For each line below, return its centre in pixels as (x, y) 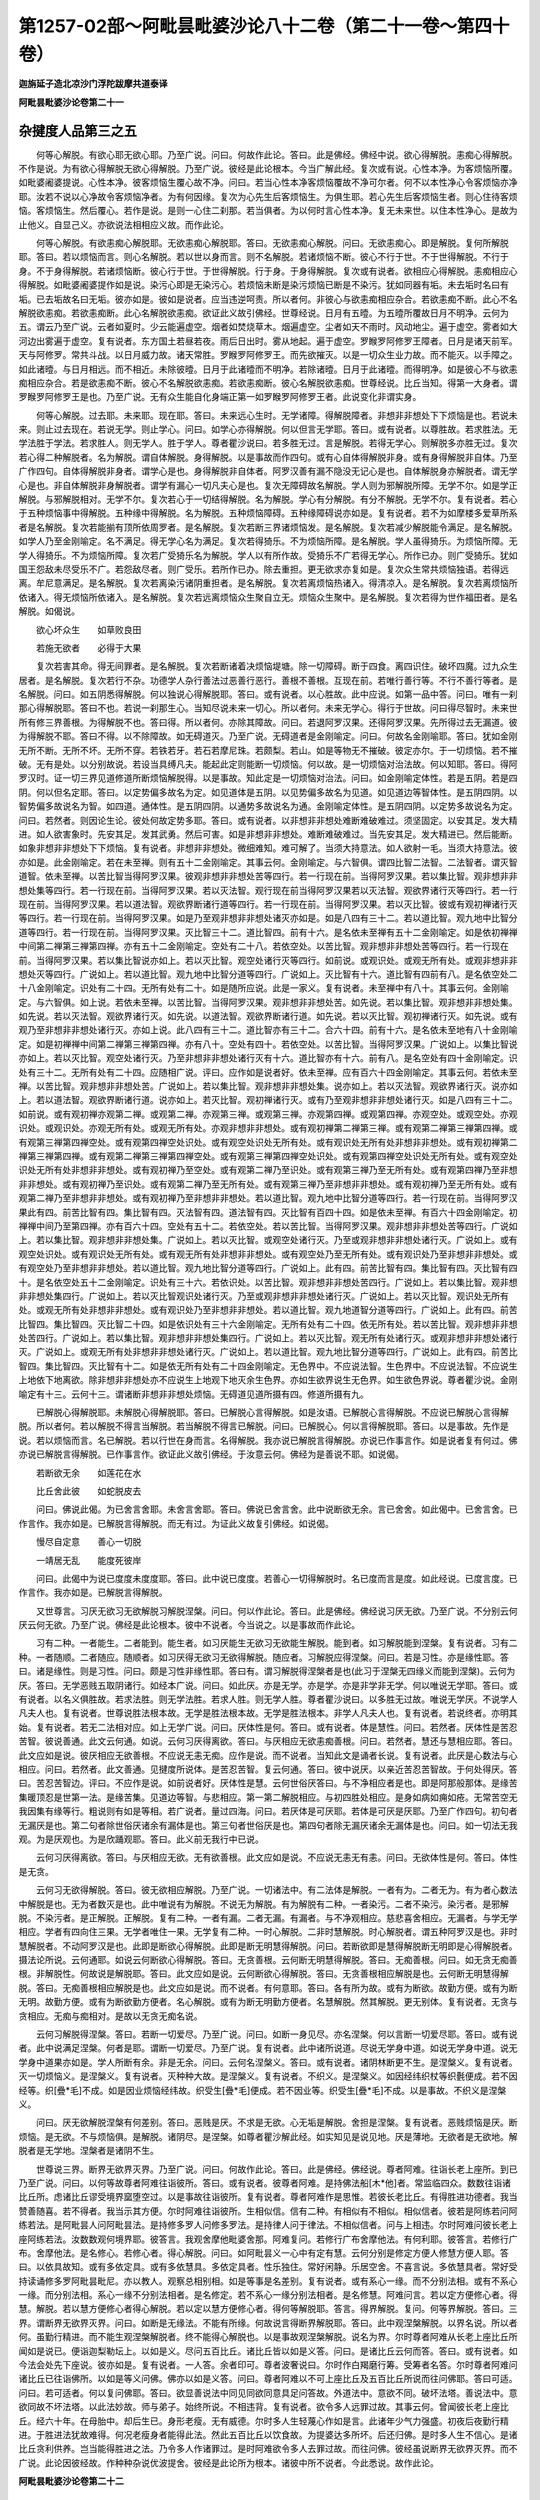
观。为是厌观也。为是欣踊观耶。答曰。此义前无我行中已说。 (141, 1839)
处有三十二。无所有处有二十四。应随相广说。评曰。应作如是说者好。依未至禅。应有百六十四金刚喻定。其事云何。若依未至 (268, 1072)
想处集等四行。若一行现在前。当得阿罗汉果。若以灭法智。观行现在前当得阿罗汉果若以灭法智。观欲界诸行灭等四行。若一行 (268, 890)
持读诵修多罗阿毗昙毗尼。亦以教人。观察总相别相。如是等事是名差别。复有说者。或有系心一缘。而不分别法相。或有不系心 (268, 2281)
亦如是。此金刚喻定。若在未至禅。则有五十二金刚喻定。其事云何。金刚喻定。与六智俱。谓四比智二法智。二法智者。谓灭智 (268, 862)
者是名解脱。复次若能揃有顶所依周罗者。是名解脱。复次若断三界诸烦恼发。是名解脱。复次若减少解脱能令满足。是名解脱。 (268, 527)
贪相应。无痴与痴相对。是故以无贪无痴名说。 (110, 2016)
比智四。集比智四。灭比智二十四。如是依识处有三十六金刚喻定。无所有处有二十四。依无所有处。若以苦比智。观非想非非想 (268, 1324)
